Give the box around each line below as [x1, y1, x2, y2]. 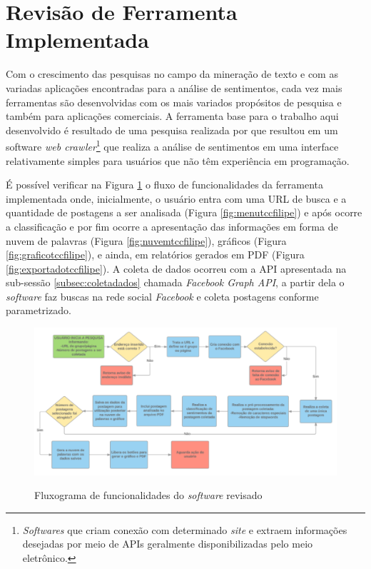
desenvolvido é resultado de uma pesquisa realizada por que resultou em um [6, 122, 338, 137]
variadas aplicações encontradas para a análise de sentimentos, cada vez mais [6, 80, 342, 95]
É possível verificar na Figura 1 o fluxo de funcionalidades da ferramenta [6, 177, 323, 192]
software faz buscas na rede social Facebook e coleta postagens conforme [6, 288, 319, 303]
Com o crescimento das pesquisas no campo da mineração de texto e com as [6, 66, 338, 81]
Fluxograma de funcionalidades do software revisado [34, 488, 263, 503]
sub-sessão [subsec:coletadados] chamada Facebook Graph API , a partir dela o [6, 275, 345, 290]
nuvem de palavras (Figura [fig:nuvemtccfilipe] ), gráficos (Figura [6, 233, 287, 248]
